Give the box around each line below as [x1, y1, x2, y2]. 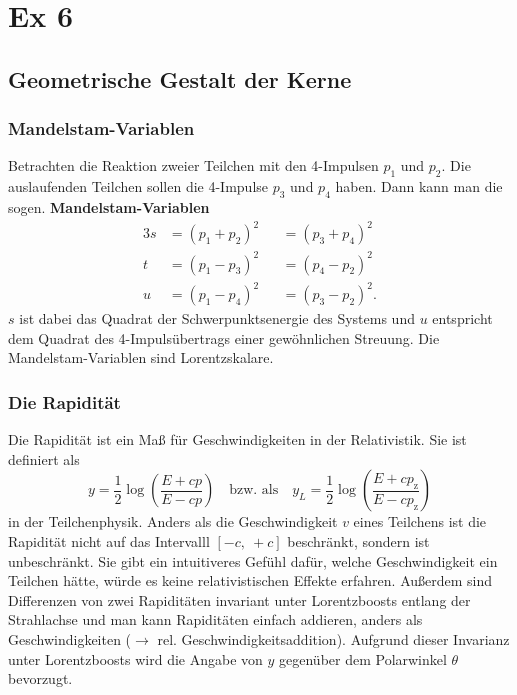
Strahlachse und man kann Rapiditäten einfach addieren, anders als [8, 609, 423, 630]
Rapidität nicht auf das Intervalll [8, 530, 210, 551]
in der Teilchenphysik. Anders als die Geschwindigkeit [8, 511, 338, 532]
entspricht [432, 308, 493, 329]
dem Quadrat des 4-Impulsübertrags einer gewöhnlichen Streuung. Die [8, 327, 440, 348]
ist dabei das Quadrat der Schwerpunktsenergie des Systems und [19, 308, 415, 329]
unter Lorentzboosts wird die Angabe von [8, 648, 263, 669]
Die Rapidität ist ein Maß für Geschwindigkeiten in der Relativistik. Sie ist [8, 429, 467, 450]
